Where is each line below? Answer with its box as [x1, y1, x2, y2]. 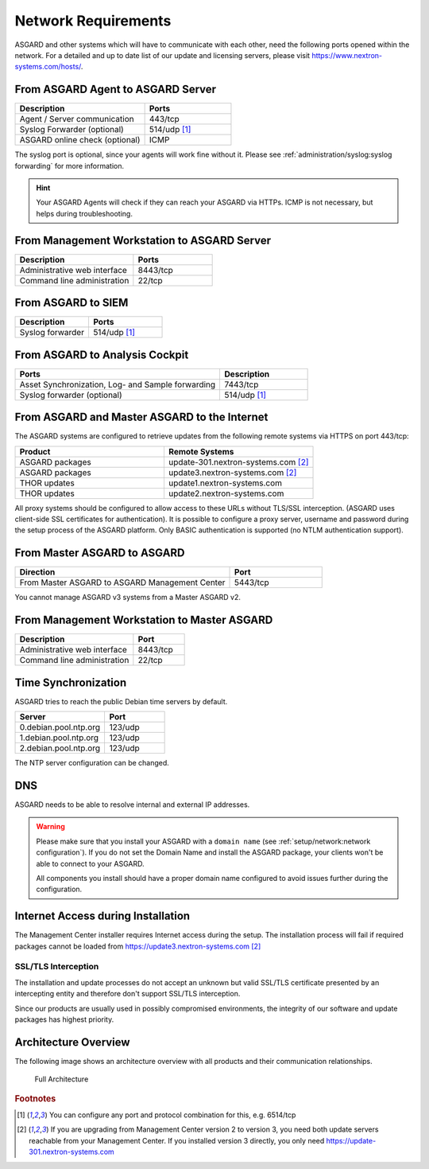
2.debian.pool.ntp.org [19, 742, 101, 754]
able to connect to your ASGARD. [36, 859, 145, 868]
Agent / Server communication [19, 114, 134, 125]
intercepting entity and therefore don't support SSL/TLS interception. [14, 989, 241, 999]
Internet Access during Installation [14, 910, 191, 923]
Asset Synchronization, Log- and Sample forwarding [19, 379, 216, 390]
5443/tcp [234, 577, 269, 588]
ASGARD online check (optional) [19, 134, 141, 146]
